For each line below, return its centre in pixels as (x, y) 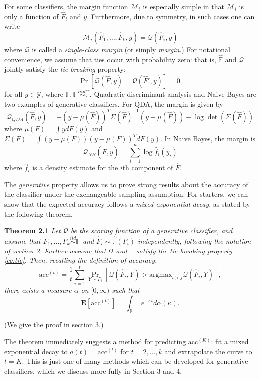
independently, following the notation (194, 241)
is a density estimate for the (75, 168)
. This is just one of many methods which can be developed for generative (135, 361)
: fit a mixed (230, 341)
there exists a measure (38, 290)
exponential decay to (36, 351)
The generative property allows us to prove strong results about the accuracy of (126, 184)
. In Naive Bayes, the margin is (208, 138)
